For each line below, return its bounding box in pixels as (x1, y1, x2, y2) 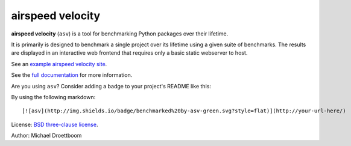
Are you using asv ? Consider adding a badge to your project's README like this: (11, 82, 211, 90)
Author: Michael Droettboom (11, 132, 82, 139)
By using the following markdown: (11, 93, 96, 100)
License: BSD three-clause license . (11, 121, 98, 128)
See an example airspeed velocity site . (11, 60, 107, 67)
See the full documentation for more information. (11, 71, 133, 79)
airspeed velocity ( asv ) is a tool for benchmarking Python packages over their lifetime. (11, 30, 229, 37)
